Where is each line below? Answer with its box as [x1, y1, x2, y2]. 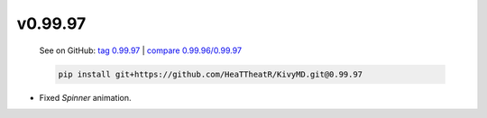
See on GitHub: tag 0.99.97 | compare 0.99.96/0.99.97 [39, 45, 243, 56]
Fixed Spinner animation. [39, 92, 132, 103]
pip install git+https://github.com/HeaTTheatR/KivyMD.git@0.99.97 [58, 68, 363, 79]
